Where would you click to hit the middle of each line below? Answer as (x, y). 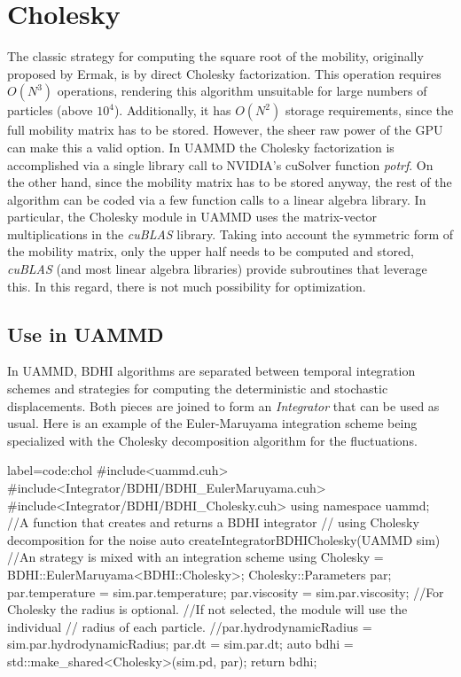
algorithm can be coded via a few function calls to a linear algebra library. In (217, 199)
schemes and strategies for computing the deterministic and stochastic (198, 389)
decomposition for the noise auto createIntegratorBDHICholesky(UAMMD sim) (224, 539)
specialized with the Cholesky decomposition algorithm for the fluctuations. (212, 440)
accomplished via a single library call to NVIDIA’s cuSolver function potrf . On (220, 164)
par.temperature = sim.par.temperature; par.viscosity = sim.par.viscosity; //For (226, 591)
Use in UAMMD (86, 334)
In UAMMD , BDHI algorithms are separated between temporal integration (211, 371)
